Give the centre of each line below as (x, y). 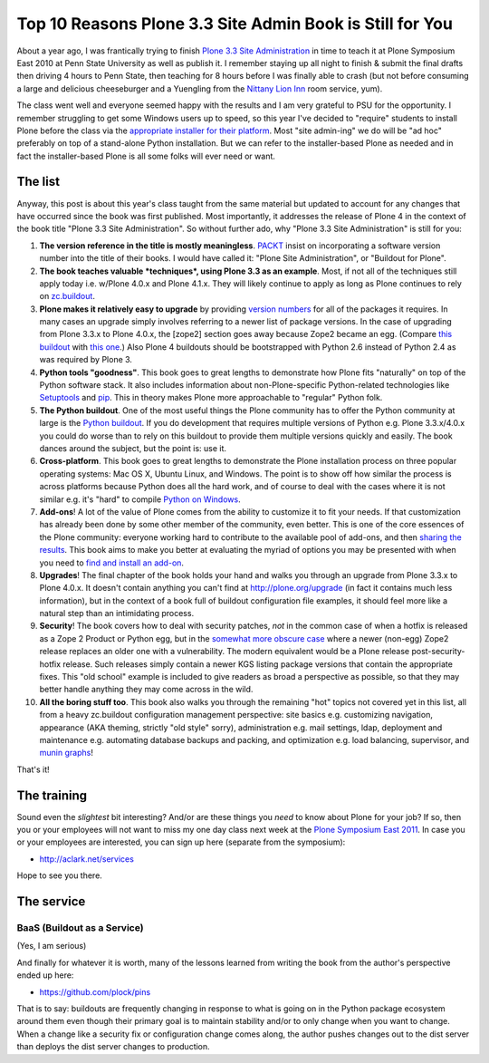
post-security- (438, 652)
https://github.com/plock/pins (95, 991)
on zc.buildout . (67, 296)
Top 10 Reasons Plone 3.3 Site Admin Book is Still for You (235, 24)
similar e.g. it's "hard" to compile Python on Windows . (140, 499)
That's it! (33, 769)
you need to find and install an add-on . (112, 563)
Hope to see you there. (60, 875)
